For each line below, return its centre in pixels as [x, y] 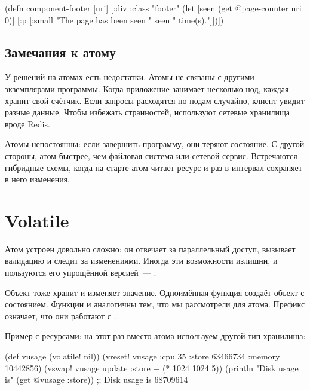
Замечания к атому [60, 52]
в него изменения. [37, 179]
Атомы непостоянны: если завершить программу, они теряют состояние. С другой [155, 144]
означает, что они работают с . [61, 316]
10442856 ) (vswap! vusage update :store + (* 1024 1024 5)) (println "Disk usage [152, 368]
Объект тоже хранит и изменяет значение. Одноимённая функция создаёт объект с [155, 292]
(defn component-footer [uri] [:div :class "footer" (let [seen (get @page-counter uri [153, 8]
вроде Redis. [27, 124]
